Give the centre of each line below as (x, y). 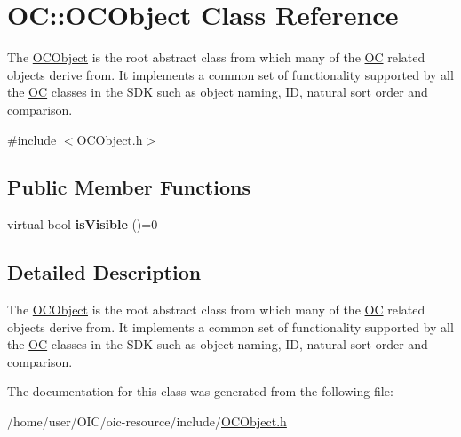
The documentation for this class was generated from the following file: (200, 391)
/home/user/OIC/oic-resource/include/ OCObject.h (147, 421)
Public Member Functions (129, 187)
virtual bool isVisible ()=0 (83, 224)
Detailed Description (104, 272)
